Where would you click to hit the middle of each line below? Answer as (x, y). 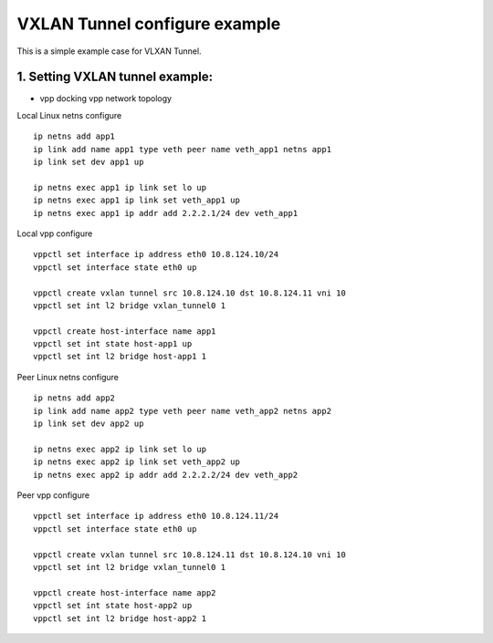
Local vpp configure (55, 233)
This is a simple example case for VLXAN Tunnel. (109, 51)
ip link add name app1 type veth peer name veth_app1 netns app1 (183, 149)
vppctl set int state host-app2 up (113, 606)
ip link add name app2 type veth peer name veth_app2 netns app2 (183, 411)
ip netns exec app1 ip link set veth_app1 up (137, 200)
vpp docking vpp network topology (106, 99)
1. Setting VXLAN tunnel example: (115, 77)
